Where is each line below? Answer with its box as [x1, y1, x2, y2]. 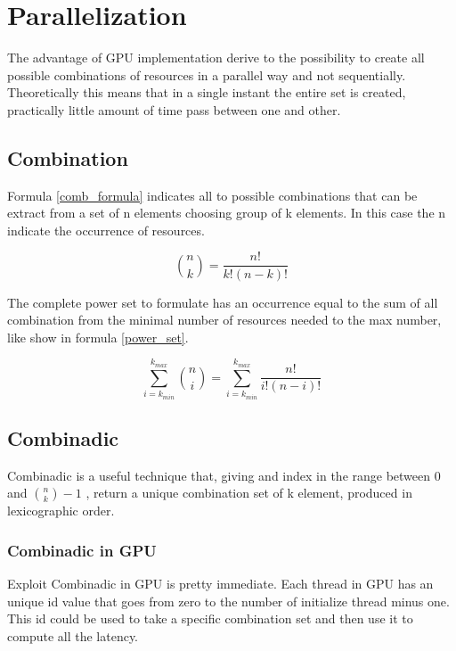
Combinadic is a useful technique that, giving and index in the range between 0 [7, 466, 441, 484]
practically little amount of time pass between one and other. [7, 100, 341, 119]
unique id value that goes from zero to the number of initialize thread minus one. [7, 591, 450, 610]
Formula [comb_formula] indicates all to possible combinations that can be [7, 185, 418, 204]
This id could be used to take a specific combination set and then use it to [7, 609, 413, 628]
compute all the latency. [7, 626, 138, 645]
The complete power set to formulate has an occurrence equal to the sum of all [7, 293, 438, 311]
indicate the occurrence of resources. [7, 220, 205, 239]
